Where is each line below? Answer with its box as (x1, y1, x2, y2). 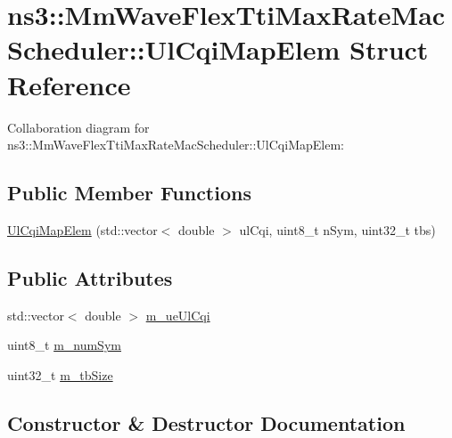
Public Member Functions (7, 179, 251, 207)
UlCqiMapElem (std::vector (7, 220, 158, 239)
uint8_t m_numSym (7, 336, 121, 354)
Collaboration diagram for (7, 118, 150, 136)
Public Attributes (7, 264, 173, 291)
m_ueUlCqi (145, 305, 210, 324)
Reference (7, 66, 131, 102)
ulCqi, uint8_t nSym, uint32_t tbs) (239, 220, 436, 239)
